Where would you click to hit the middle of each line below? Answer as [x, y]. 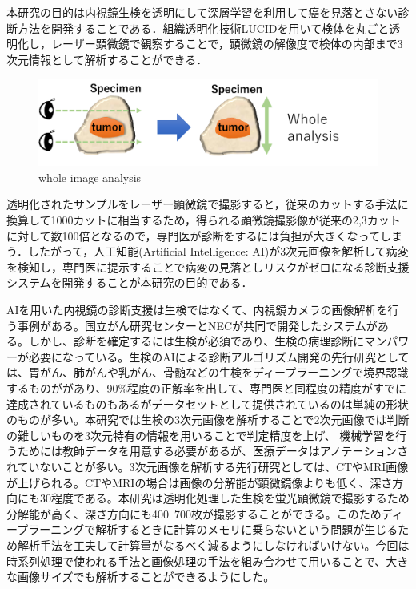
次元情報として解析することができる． [107, 59]
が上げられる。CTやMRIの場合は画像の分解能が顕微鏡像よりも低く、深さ [200, 482]
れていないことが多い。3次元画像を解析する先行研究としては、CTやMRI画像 [208, 466]
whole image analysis [90, 177]
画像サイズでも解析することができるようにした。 [146, 577]
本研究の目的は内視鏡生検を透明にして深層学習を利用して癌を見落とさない [202, 12]
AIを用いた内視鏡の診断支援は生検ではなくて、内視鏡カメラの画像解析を [197, 310]
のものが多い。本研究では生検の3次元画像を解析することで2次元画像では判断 [208, 420]
